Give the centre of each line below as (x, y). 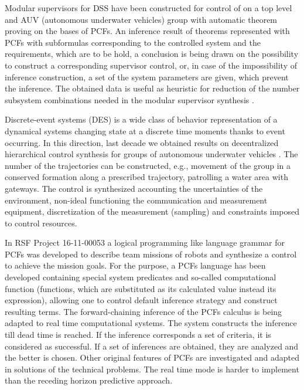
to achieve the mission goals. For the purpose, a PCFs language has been (135, 265)
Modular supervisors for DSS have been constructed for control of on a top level (148, 8)
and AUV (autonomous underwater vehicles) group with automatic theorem (141, 19)
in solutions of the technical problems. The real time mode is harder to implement (152, 369)
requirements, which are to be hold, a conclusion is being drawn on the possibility (152, 54)
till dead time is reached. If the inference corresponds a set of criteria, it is (138, 335)
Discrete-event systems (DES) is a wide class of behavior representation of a (141, 119)
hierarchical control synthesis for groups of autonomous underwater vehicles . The (151, 154)
